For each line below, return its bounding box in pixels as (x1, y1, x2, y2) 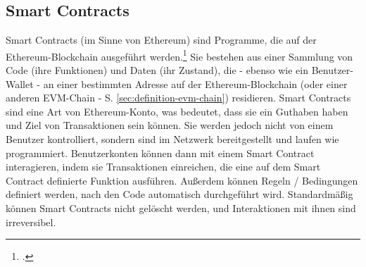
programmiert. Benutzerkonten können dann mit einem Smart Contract (6, 145, 315, 160)
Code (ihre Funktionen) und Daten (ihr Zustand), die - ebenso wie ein (6, 63, 308, 77)
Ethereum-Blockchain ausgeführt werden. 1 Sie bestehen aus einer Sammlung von (6, 46, 353, 63)
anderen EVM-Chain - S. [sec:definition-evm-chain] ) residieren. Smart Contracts (6, 90, 351, 105)
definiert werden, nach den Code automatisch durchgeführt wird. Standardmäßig (6, 187, 353, 201)
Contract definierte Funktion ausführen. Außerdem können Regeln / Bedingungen (6, 173, 358, 187)
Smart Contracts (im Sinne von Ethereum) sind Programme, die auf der (6, 32, 317, 47)
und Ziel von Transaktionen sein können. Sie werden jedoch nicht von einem (6, 118, 334, 132)
